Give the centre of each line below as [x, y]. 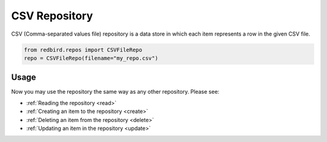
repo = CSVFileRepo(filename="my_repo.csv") [91, 58]
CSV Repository [52, 16]
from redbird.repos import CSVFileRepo [83, 50]
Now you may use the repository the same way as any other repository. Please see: [115, 92]
